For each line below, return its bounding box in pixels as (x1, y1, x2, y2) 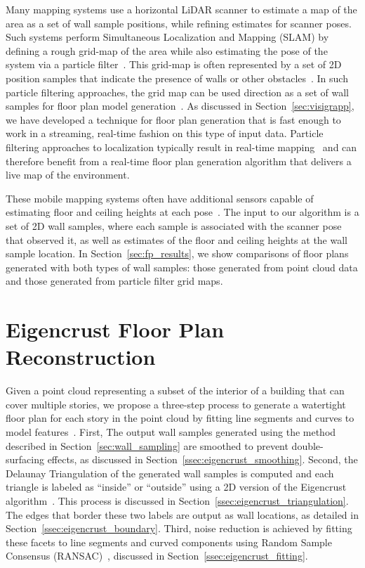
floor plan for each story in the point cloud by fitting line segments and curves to (6, 411, 354, 425)
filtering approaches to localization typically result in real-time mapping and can (6, 139, 357, 154)
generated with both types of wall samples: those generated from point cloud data (6, 259, 358, 274)
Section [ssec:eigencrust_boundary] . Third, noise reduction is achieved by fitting (6, 521, 352, 536)
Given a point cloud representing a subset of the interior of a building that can (6, 383, 345, 398)
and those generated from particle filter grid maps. (6, 273, 223, 288)
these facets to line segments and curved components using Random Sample (6, 534, 332, 549)
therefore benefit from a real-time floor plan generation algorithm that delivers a (6, 153, 352, 168)
